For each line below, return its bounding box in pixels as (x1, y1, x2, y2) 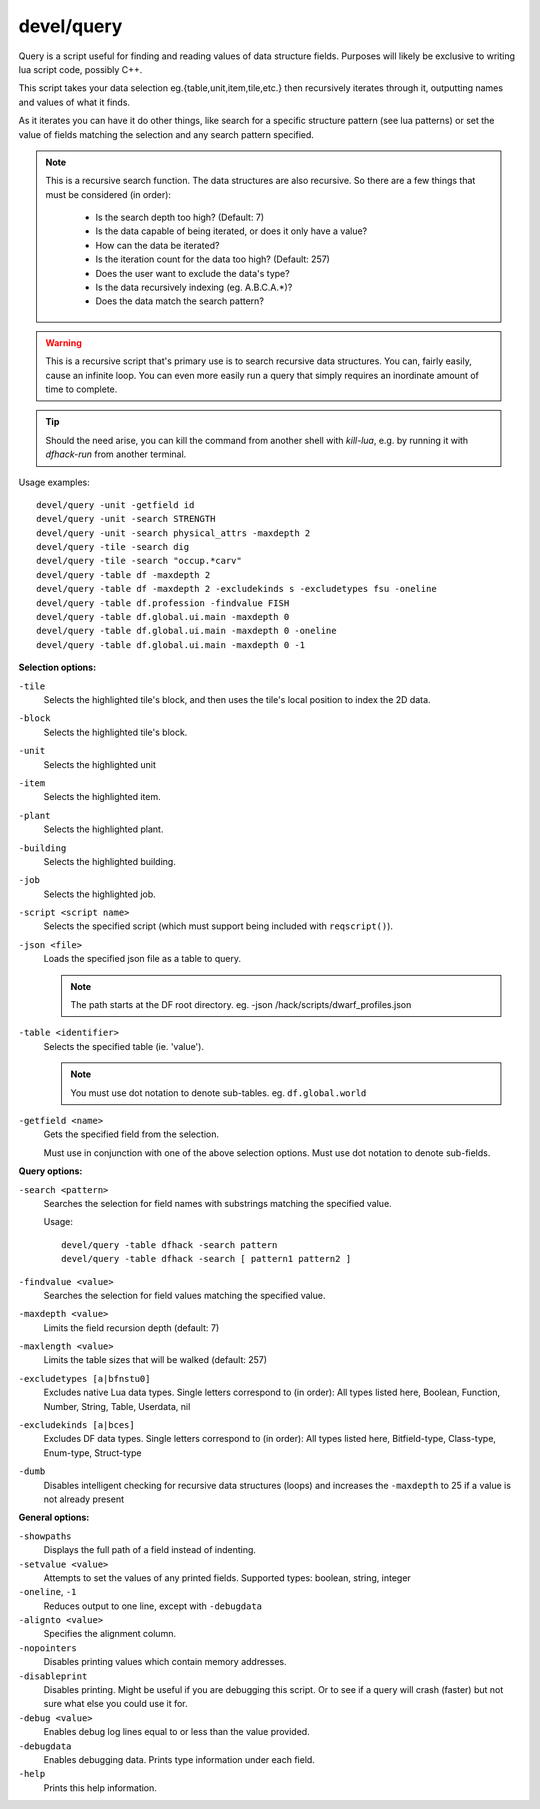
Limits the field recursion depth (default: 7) (43, 1321, 220, 1334)
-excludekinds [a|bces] (18, 1420, 135, 1431)
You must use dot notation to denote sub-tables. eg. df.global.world (70, 1086, 367, 1099)
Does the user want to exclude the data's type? (95, 267, 290, 279)
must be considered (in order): (45, 188, 172, 200)
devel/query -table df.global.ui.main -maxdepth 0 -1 (36, 639, 305, 650)
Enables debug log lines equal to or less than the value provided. (43, 1726, 310, 1738)
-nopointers (18, 1642, 77, 1654)
